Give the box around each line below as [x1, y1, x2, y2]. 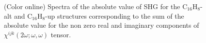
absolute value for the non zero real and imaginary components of [4, 20, 199, 30]
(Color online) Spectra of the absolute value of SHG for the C [4, 1, 188, 11]
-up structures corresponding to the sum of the [45, 11, 184, 21]
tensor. [50, 29, 71, 39]
